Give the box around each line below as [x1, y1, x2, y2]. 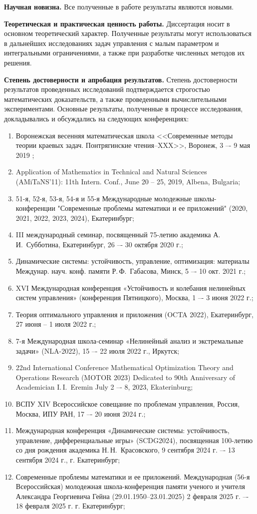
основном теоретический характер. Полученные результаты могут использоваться [4, 28, 252, 38]
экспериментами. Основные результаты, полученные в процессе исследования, [4, 103, 243, 114]
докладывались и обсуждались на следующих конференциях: [4, 113, 189, 123]
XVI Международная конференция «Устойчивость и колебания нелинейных [15, 282, 246, 293]
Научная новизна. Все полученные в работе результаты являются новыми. [4, 1, 234, 11]
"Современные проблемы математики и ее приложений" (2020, [57, 203, 248, 213]
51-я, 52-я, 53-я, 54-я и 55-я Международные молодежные [15, 193, 192, 203]
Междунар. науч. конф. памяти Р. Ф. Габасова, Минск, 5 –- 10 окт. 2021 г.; [15, 266, 246, 276]
